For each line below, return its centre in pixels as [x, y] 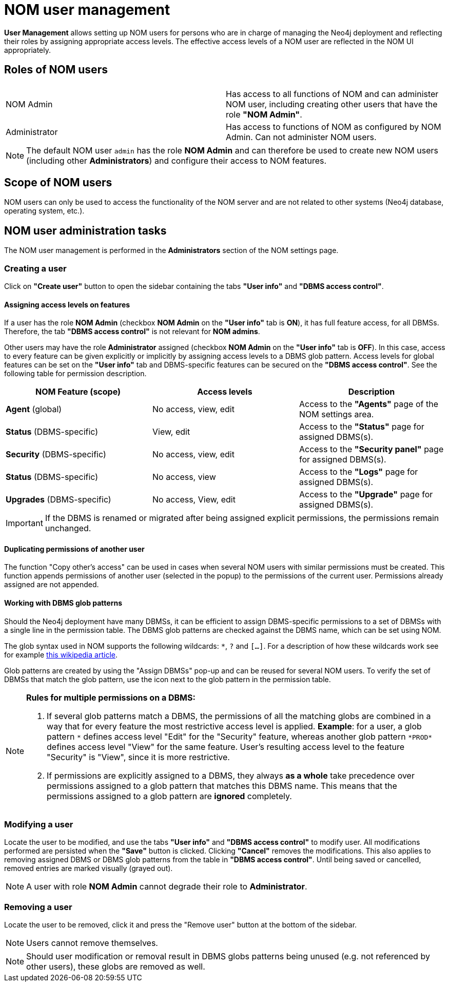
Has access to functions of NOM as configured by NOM [334, 127]
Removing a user [38, 907]
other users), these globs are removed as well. [116, 967]
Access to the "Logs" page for [358, 472]
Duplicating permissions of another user [74, 549]
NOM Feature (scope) [78, 392]
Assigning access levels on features [67, 304]
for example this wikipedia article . [61, 654]
